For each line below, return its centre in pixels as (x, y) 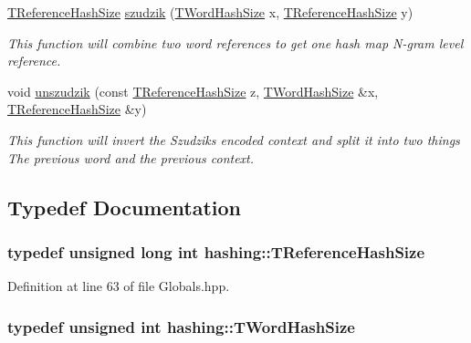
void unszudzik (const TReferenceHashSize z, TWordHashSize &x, (193, 91)
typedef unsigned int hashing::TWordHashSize (181, 326)
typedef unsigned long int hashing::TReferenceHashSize (216, 251)
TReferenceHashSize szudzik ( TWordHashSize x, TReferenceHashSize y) (210, 12)
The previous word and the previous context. (131, 157)
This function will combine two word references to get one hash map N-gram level (235, 42)
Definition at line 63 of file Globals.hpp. (119, 286)
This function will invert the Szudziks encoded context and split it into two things (234, 139)
